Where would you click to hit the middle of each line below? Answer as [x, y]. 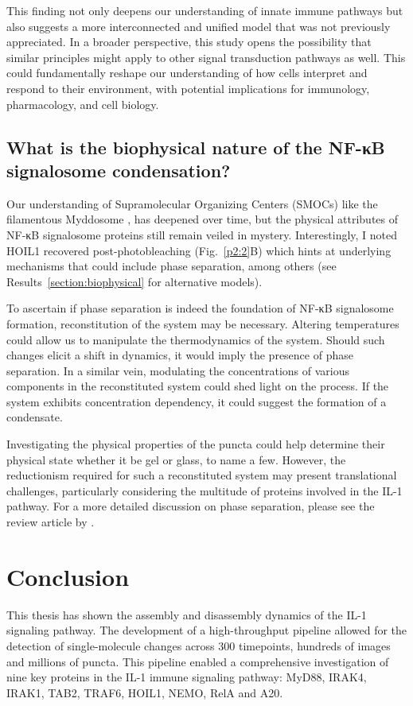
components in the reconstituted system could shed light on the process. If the [198, 386]
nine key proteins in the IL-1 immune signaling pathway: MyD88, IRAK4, [187, 677]
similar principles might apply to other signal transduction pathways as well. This [206, 57]
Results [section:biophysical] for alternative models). [134, 281]
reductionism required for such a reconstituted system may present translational [202, 475]
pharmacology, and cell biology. [83, 104]
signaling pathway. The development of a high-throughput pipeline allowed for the [207, 630]
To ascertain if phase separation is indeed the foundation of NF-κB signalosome [200, 308]
